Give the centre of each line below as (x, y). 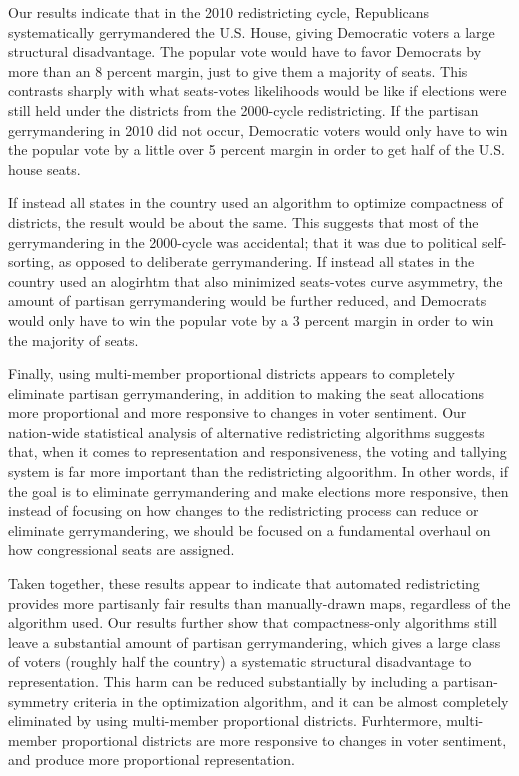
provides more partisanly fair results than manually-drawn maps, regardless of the (259, 602)
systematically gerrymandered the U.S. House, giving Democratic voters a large (251, 31)
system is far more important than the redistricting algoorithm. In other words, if (258, 471)
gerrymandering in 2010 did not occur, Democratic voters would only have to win (258, 129)
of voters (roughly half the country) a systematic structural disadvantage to (240, 661)
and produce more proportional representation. (151, 759)
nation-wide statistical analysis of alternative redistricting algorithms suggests (246, 431)
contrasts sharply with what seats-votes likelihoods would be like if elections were (257, 90)
